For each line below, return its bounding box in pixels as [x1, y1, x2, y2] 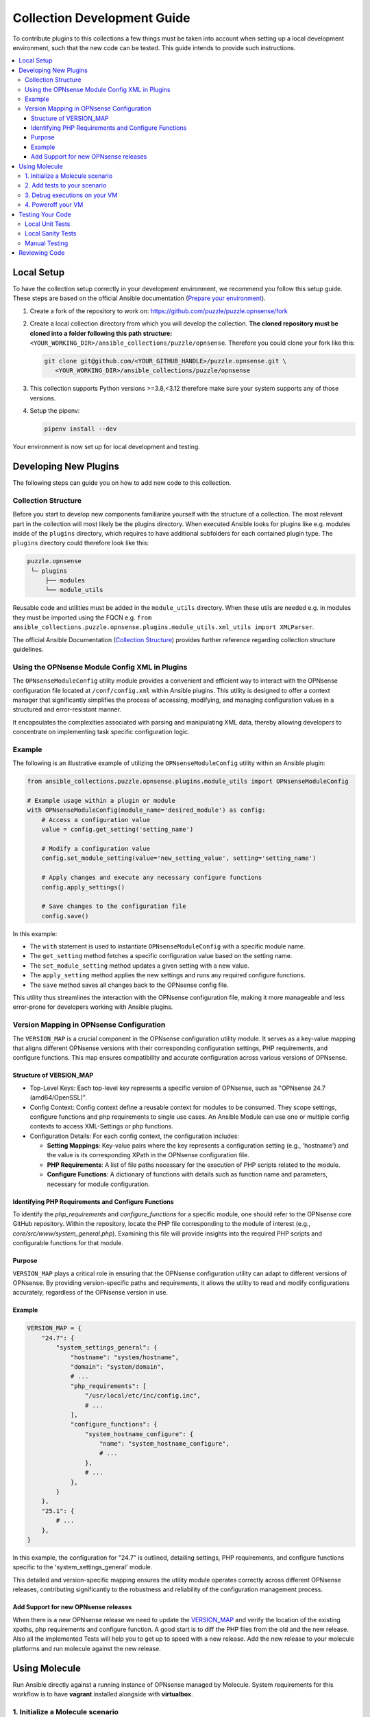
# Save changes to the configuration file [41, 902, 186, 910]
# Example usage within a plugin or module [27, 797, 176, 805]
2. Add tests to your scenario [25, 181, 107, 190]
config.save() [41, 912, 89, 920]
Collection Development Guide [12, 10, 190, 25]
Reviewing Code [18, 249, 65, 257]
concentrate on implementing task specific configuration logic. [12, 728, 190, 736]
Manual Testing [25, 239, 69, 247]
